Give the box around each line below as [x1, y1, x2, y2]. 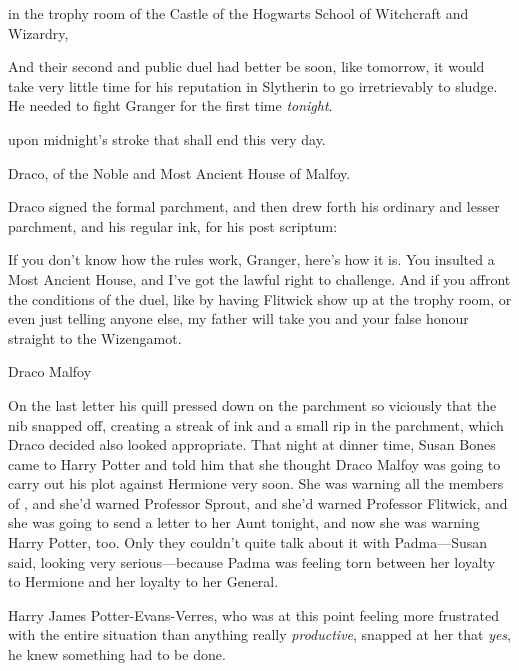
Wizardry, [8, 22, 69, 43]
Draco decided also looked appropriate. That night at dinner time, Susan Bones [8, 434, 496, 455]
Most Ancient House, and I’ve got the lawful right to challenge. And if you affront [8, 268, 511, 289]
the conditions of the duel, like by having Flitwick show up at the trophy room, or [8, 288, 512, 309]
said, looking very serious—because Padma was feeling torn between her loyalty [8, 551, 496, 572]
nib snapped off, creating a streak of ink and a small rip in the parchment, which [8, 414, 504, 435]
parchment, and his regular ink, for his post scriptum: [8, 215, 338, 236]
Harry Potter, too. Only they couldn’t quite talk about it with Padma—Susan [8, 532, 487, 553]
